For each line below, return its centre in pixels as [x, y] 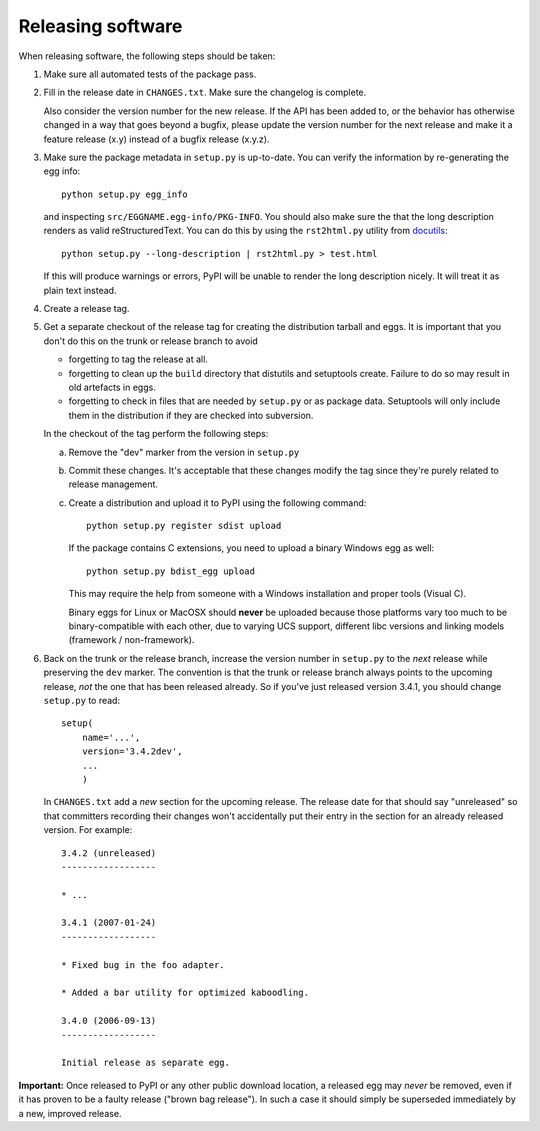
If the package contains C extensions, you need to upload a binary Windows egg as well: [251, 548]
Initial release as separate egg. [145, 1063]
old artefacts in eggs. [112, 387]
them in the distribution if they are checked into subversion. [191, 415]
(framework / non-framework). [131, 640]
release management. [113, 484]
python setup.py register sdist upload [184, 526]
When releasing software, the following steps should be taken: [147, 56]
